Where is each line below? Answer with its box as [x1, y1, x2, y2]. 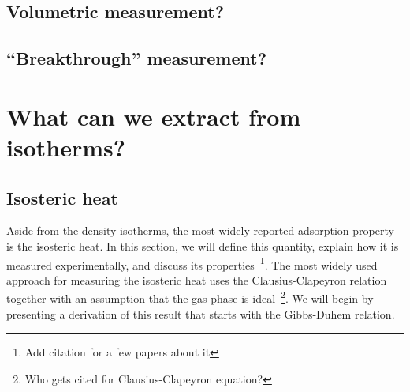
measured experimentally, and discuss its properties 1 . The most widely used [6, 254, 378, 273]
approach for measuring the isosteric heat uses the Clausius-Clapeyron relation [6, 271, 387, 288]
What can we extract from [6, 100, 301, 132]
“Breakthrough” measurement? [6, 46, 267, 70]
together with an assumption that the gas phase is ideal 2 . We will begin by [6, 288, 374, 307]
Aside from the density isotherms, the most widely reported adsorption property [6, 222, 394, 239]
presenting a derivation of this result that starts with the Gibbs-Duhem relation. [6, 305, 395, 322]
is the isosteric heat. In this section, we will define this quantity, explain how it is [6, 237, 399, 254]
